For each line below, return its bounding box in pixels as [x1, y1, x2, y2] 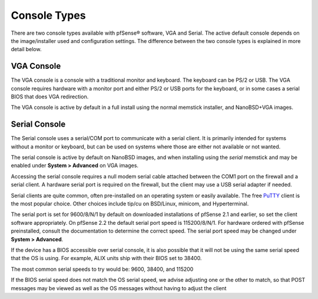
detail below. [11, 46, 42, 53]
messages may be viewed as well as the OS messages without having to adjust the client [11, 284, 227, 291]
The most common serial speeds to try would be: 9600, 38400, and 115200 [11, 265, 194, 273]
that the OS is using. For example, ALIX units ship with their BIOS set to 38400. [11, 255, 202, 262]
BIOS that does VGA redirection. [11, 93, 89, 100]
